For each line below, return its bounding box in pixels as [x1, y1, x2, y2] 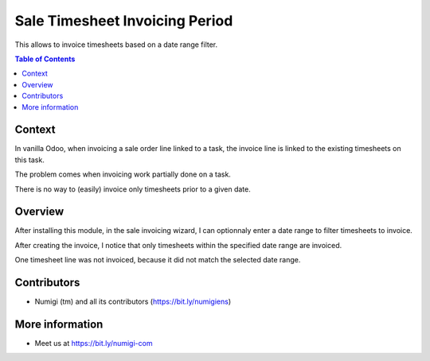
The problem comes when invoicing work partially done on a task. [14, 169, 231, 179]
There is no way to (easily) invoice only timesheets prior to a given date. [14, 184, 251, 194]
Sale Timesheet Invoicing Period [14, 12, 233, 29]
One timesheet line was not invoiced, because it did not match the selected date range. [14, 255, 301, 265]
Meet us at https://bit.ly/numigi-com [34, 339, 153, 348]
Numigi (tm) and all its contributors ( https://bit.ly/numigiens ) [34, 297, 232, 306]
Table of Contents [14, 54, 76, 64]
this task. [14, 155, 45, 165]
